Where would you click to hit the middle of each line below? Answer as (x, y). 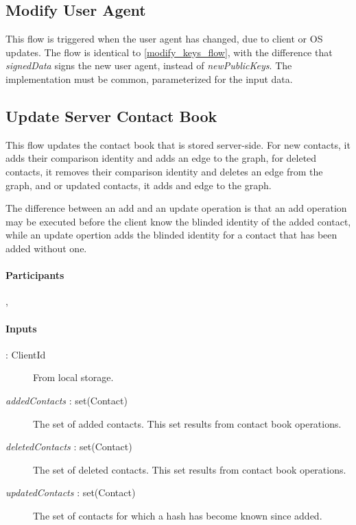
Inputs (21, 328)
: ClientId (26, 354)
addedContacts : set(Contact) (67, 400)
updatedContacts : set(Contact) (71, 492)
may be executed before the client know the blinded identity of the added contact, (178, 221)
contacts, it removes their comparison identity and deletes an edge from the (164, 171)
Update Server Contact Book (111, 115)
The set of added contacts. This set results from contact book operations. (187, 423)
